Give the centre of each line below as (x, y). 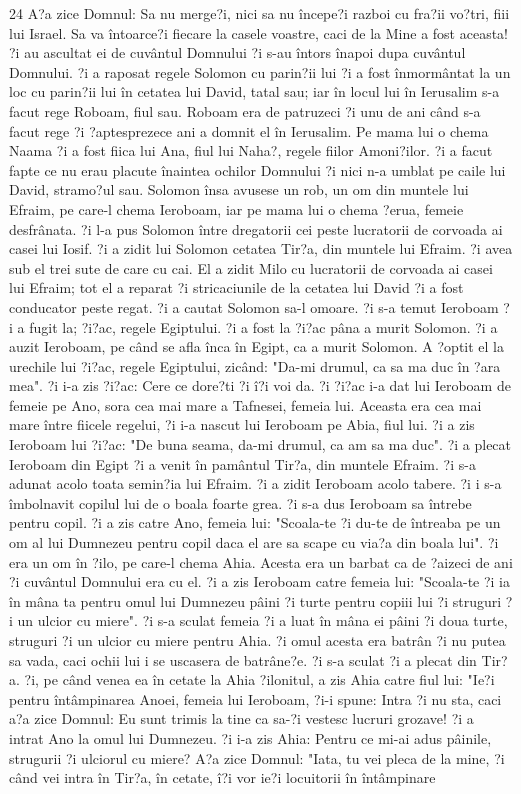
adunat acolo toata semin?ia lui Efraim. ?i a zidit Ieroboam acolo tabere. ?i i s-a (255, 483)
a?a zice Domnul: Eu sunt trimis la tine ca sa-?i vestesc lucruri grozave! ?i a (241, 718)
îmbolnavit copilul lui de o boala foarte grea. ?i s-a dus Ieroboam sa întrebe (240, 502)
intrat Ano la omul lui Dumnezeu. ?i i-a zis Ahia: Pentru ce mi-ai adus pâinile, (250, 737)
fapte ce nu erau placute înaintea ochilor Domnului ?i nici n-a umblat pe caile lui (257, 169)
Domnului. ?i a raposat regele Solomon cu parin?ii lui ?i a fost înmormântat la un (260, 71)
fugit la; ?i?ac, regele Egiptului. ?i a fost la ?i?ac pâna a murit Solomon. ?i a (263, 326)
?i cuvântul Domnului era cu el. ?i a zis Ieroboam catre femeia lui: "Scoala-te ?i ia (260, 581)
